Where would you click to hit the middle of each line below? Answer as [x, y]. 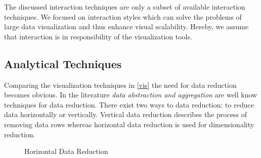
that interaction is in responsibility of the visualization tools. [98, 36]
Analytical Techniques [63, 63]
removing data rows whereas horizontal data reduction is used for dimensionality [129, 124]
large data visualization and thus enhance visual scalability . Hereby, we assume [126, 27]
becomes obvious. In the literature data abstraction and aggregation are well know [131, 95]
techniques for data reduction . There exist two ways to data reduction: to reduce [129, 104]
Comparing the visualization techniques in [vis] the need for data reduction [120, 85]
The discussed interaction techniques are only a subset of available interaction [125, 7]
